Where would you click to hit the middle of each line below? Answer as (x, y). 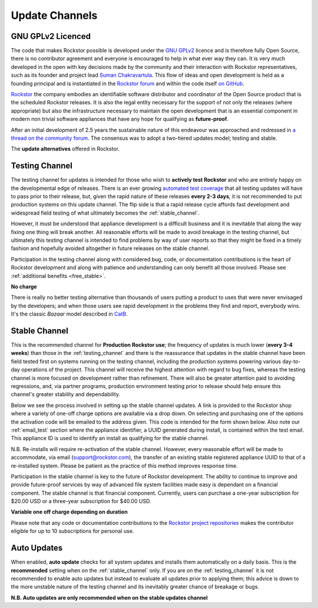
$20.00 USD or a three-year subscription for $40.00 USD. (81, 501)
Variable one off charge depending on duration (69, 512)
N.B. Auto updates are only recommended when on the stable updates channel (109, 597)
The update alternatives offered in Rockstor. (65, 149)
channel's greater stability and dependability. (66, 395)
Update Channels (54, 15)
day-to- (291, 361)
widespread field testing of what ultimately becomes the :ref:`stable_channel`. (105, 213)
